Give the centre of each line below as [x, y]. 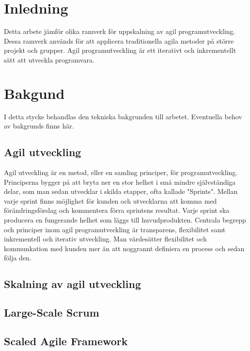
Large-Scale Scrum [52, 312]
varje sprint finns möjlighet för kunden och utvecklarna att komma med [110, 200]
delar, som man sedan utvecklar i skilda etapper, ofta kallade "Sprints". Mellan [121, 191]
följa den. [18, 258]
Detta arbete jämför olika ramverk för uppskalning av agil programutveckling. [120, 31]
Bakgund [34, 93]
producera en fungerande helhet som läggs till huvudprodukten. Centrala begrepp [125, 219]
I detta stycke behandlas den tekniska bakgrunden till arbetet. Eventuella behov [123, 116]
